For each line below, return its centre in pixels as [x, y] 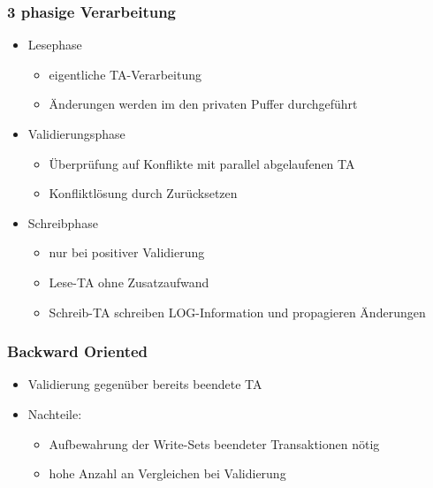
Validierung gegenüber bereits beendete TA [145, 384]
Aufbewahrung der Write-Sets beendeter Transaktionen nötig [214, 443]
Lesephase [55, 45]
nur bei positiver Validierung [127, 252]
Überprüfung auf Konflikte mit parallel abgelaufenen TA [202, 163]
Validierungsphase [76, 133]
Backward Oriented [78, 351]
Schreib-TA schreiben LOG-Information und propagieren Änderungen [237, 312]
